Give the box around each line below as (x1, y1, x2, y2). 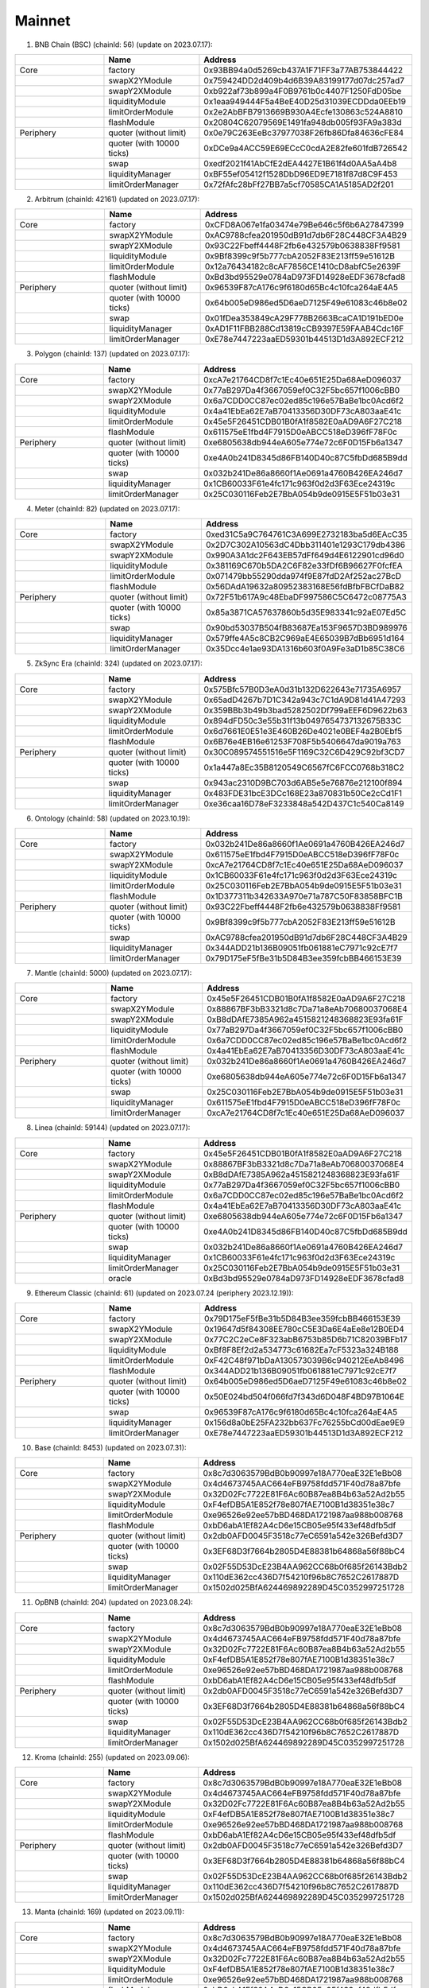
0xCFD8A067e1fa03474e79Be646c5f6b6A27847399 (204, 219, 404, 231)
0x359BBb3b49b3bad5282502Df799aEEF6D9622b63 (203, 705, 408, 716)
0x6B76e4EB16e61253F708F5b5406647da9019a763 (203, 736, 401, 747)
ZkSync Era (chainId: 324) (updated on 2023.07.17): (34, 658, 203, 668)
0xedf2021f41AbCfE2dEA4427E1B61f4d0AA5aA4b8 (203, 157, 397, 169)
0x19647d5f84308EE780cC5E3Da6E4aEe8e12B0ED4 (203, 1324, 404, 1335)
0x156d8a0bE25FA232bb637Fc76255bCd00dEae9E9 (203, 1417, 405, 1428)
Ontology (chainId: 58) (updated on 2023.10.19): (34, 813, 191, 823)
